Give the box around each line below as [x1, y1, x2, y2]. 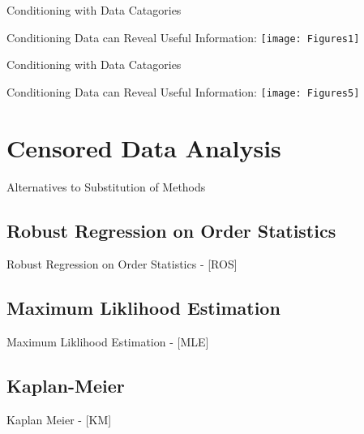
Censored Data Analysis [6, 131, 281, 164]
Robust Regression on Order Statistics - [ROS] [6, 256, 238, 273]
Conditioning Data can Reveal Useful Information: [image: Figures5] [6, 83, 360, 100]
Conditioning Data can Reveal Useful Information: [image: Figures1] [6, 28, 360, 45]
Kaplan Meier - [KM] [6, 411, 112, 428]
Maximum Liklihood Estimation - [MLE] [6, 333, 209, 350]
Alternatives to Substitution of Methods [6, 178, 206, 195]
